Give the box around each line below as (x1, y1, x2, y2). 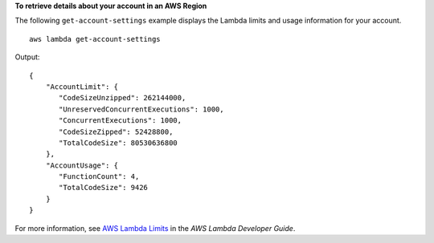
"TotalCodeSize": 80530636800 (59, 138, 178, 148)
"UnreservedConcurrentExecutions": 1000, (59, 104, 224, 114)
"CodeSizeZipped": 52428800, (59, 127, 174, 136)
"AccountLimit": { (45, 82, 119, 91)
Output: (14, 52, 40, 62)
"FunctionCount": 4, (59, 172, 140, 181)
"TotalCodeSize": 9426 (59, 183, 149, 192)
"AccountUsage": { (45, 160, 119, 170)
